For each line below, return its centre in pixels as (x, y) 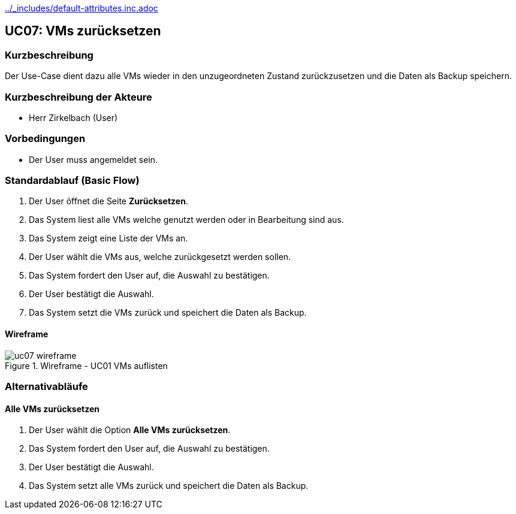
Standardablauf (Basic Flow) (72, 181)
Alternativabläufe (46, 387)
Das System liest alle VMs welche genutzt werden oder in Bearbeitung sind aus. (186, 220)
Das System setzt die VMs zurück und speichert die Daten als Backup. (168, 313)
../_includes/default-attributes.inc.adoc (82, 8)
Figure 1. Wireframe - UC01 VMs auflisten (86, 365)
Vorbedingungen (45, 139)
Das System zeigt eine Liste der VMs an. (108, 238)
